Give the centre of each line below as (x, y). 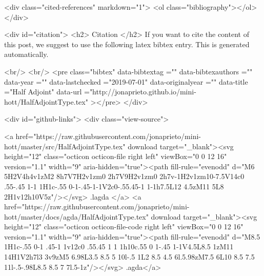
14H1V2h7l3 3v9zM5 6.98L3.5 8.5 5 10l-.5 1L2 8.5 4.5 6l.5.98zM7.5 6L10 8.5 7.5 (129, 257)
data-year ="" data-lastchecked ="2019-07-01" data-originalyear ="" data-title (126, 81)
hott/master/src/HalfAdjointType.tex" (65, 146)
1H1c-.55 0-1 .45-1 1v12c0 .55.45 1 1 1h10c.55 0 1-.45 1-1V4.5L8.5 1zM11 (119, 247)
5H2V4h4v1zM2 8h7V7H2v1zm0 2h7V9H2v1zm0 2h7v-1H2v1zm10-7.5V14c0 (124, 176)
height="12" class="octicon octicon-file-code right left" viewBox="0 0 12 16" (124, 226)
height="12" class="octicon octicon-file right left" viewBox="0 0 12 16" (116, 156)
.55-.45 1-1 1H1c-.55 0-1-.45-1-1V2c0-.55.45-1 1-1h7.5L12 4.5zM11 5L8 (114, 186)
